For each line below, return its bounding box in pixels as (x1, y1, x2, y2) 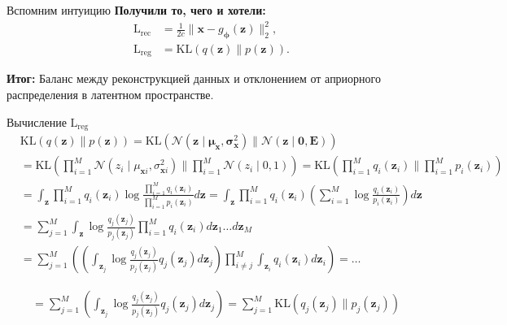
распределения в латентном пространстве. (7, 86, 214, 102)
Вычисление (7, 113, 67, 130)
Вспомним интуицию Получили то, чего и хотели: (7, 2, 266, 18)
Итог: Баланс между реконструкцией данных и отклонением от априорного (7, 70, 381, 87)
